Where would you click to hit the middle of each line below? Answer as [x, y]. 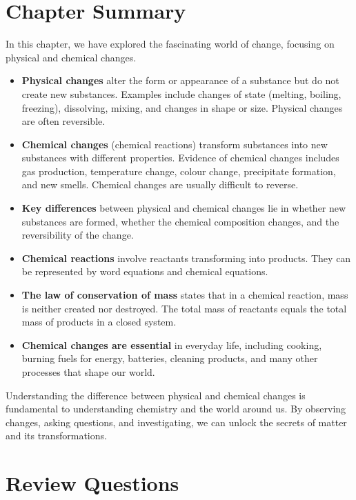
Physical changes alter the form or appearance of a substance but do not [180, 80]
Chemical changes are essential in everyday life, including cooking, [172, 344]
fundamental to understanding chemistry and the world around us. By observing [176, 409]
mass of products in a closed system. [99, 322]
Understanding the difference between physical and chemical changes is [156, 395]
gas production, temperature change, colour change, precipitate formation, [179, 171]
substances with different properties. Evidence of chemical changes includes [180, 158]
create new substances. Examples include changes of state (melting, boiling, [181, 93]
